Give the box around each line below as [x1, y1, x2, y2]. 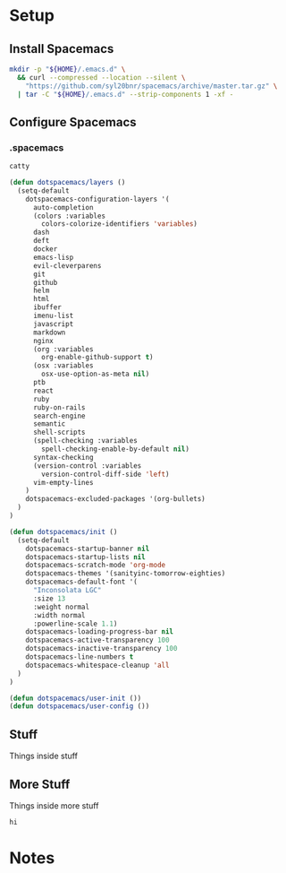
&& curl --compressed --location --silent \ [17, 73, 186, 82]
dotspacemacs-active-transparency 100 [25, 635, 170, 645]
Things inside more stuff [9, 800, 99, 811]
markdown [32, 328, 66, 337]
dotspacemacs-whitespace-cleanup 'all [25, 661, 170, 670]
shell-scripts [32, 428, 87, 437]
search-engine [32, 411, 87, 420]
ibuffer [32, 303, 63, 312]
